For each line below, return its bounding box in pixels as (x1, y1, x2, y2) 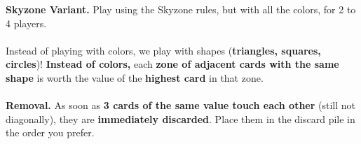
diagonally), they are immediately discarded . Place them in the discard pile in (6, 111, 355, 126)
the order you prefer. (6, 125, 95, 140)
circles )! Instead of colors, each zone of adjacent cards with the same (6, 57, 339, 71)
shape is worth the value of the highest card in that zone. (6, 70, 264, 85)
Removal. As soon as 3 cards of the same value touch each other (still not (6, 98, 355, 113)
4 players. (6, 15, 47, 30)
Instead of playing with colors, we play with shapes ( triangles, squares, (6, 43, 321, 57)
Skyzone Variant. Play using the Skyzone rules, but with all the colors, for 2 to (6, 2, 356, 16)
